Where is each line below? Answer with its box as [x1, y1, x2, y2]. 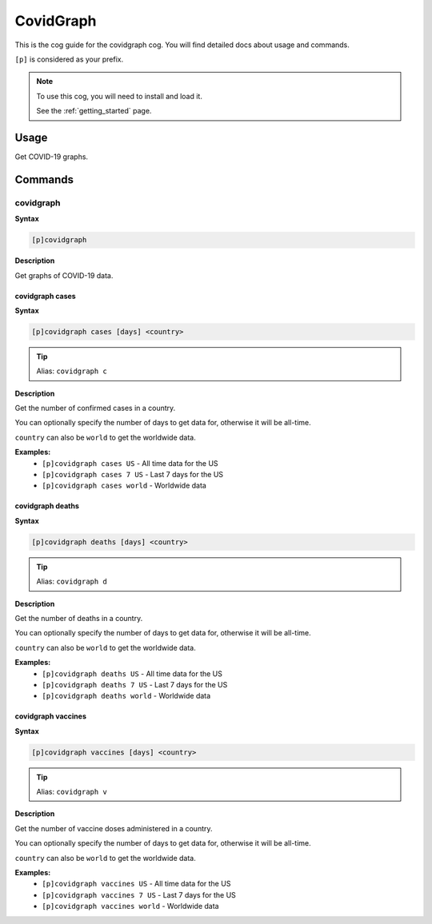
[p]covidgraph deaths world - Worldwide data [42, 691, 211, 701]
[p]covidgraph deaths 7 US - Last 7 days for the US [42, 679, 228, 689]
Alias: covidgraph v [36, 787, 107, 797]
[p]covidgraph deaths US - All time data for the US [42, 668, 223, 679]
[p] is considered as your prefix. [14, 54, 124, 64]
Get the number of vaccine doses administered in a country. [14, 823, 213, 833]
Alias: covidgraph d [36, 576, 107, 587]
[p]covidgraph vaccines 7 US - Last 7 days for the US [42, 890, 236, 899]
